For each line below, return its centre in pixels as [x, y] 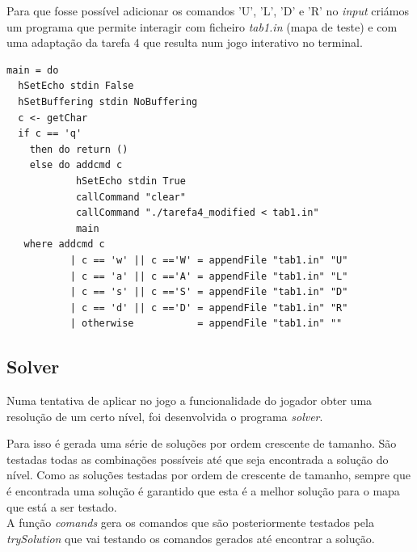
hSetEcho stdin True [131, 181]
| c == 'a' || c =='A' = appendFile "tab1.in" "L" [209, 276]
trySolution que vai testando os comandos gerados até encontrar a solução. [191, 538]
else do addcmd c [76, 165]
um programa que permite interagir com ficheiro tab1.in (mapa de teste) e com [202, 26]
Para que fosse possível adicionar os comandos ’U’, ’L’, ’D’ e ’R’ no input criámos [208, 11]
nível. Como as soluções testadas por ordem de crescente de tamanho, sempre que [208, 475]
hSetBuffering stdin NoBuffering [108, 101]
